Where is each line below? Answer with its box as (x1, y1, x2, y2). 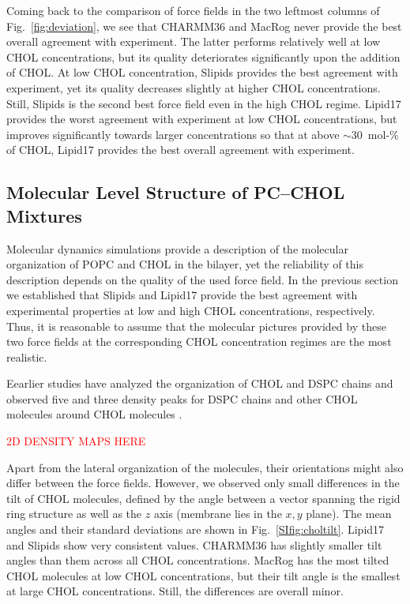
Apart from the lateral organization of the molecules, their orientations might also (6, 459, 404, 475)
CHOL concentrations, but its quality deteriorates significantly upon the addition (6, 48, 401, 65)
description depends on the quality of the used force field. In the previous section (6, 271, 398, 287)
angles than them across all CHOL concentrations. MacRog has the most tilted (6, 552, 389, 568)
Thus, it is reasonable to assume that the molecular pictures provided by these (6, 317, 386, 334)
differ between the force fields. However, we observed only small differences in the (6, 475, 400, 491)
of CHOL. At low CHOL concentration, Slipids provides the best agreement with (6, 64, 398, 81)
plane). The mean (306, 505, 392, 522)
